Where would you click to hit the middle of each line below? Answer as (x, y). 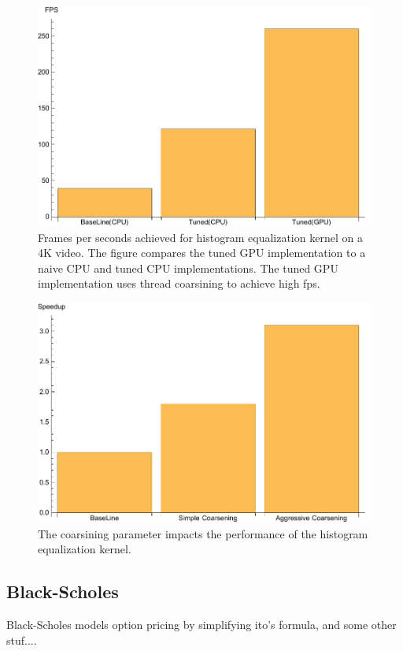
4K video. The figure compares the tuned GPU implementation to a (202, 253)
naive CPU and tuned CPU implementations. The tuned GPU (188, 268)
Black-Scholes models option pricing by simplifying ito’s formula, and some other (201, 625)
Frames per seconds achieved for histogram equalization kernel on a (200, 237)
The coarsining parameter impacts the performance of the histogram (203, 533)
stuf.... (22, 640)
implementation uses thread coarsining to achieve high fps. (179, 283)
